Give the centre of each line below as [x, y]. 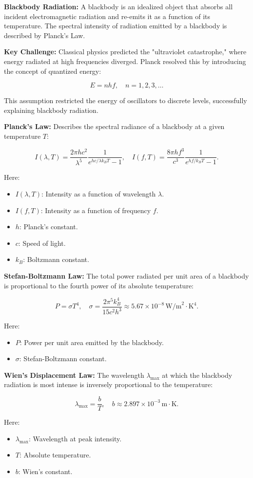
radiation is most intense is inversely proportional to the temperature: [108, 384]
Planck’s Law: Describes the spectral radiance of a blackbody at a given [114, 126]
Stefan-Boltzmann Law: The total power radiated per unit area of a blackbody [126, 276]
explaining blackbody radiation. [51, 110]
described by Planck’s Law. [45, 35]
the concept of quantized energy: [53, 71]
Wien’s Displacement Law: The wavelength [74, 375]
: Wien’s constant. [45, 471]
